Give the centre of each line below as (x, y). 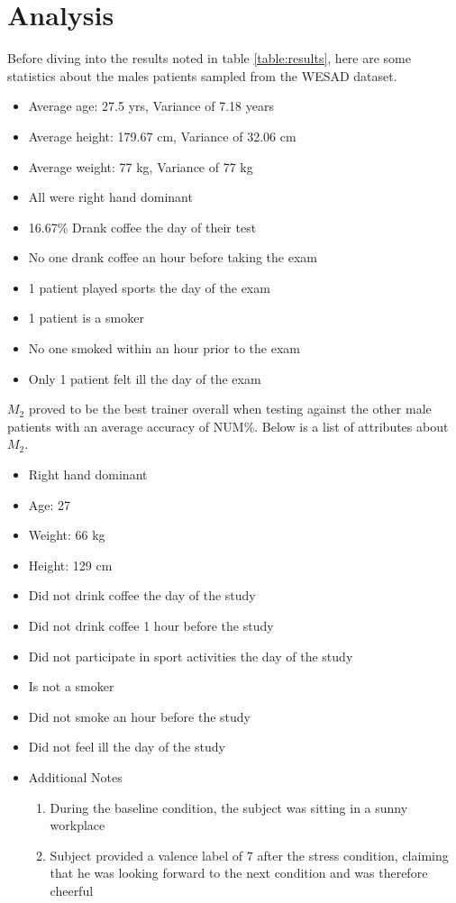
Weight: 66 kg (67, 535)
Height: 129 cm (70, 565)
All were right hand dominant (110, 197)
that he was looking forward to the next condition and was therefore (239, 873)
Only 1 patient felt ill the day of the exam (145, 378)
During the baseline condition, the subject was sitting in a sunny (229, 807)
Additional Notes (75, 776)
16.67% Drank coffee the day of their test (142, 227)
